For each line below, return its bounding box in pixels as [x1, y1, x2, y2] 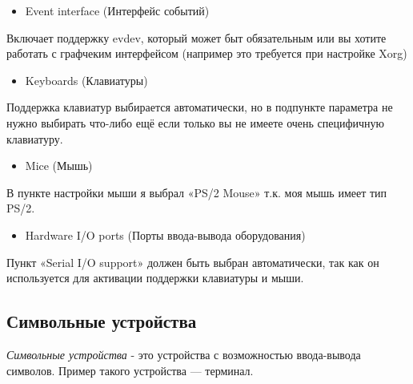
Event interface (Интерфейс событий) [25, 2, 210, 18]
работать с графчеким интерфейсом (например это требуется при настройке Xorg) [6, 45, 407, 62]
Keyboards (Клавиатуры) [25, 71, 148, 88]
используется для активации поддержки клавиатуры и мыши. [6, 269, 304, 286]
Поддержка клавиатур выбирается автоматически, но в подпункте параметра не [6, 99, 393, 115]
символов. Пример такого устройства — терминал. [6, 362, 254, 378]
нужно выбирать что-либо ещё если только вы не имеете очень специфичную [6, 114, 385, 131]
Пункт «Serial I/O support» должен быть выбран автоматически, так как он [6, 253, 379, 270]
